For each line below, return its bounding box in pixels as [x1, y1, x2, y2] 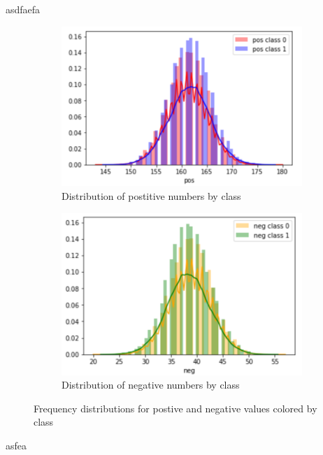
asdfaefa [6, 2, 41, 16]
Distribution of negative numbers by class [62, 377, 240, 392]
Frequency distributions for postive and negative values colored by [34, 400, 317, 415]
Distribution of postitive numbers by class [62, 188, 241, 203]
